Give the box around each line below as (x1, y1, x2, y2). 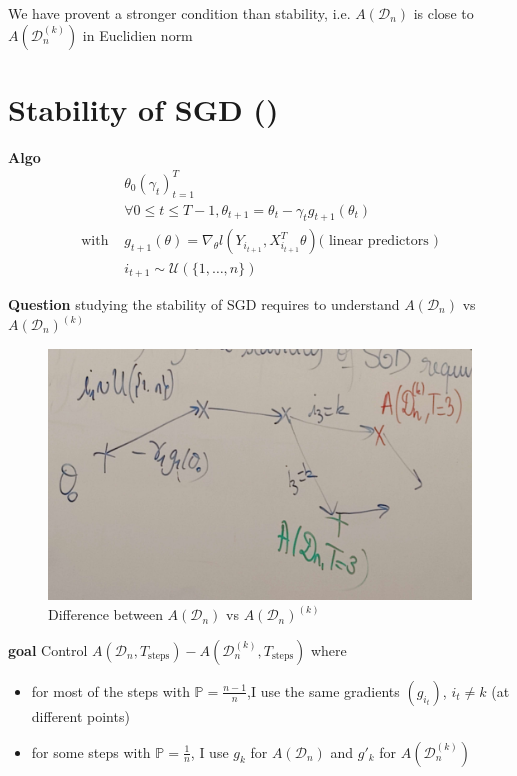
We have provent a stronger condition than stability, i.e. (8, 3, 351, 23)
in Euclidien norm (82, 24, 193, 45)
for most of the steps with (31, 680, 190, 701)
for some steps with (31, 741, 151, 762)
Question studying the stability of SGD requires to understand (8, 293, 400, 314)
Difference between (48, 604, 163, 625)
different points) (31, 705, 130, 726)
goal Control (8, 639, 88, 660)
